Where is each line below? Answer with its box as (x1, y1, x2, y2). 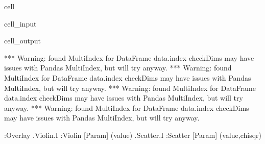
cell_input (4, 18, 37, 29)
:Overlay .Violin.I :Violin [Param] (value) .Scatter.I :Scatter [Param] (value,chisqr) (4, 129, 261, 140)
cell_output (4, 35, 41, 46)
